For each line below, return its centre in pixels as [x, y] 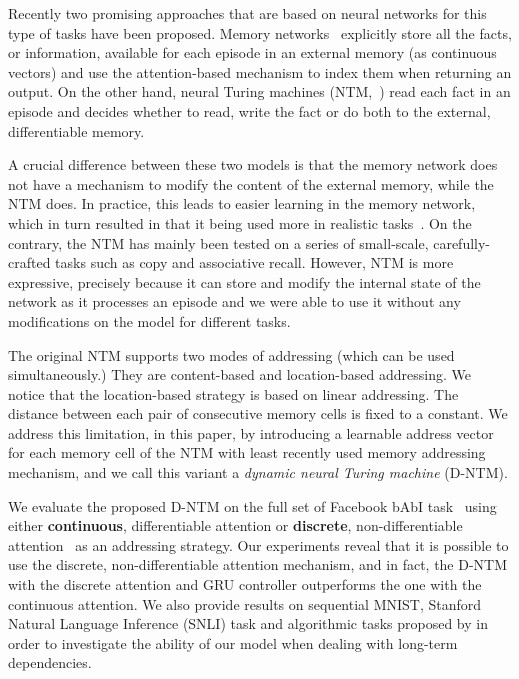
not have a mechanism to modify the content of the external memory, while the [251, 183]
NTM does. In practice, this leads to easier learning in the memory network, [242, 203]
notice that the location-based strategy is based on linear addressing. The [233, 393]
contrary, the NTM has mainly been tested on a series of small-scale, [218, 242]
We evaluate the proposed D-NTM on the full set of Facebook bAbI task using [252, 505]
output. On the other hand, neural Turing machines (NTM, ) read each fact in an [259, 91]
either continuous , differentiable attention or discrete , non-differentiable [235, 525]
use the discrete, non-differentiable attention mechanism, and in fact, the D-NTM [258, 564]
